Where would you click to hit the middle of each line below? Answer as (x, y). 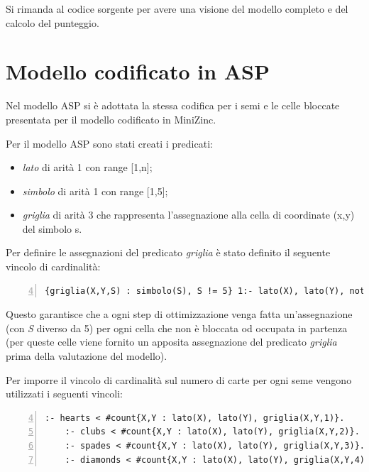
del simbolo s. (52, 228)
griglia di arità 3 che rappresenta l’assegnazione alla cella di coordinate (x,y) (188, 215)
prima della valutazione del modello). (87, 356)
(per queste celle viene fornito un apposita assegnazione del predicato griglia (171, 342)
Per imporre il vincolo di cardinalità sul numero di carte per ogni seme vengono (179, 379)
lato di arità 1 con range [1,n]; (87, 167)
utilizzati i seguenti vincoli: (64, 394)
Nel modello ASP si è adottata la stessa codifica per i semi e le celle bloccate (173, 105)
